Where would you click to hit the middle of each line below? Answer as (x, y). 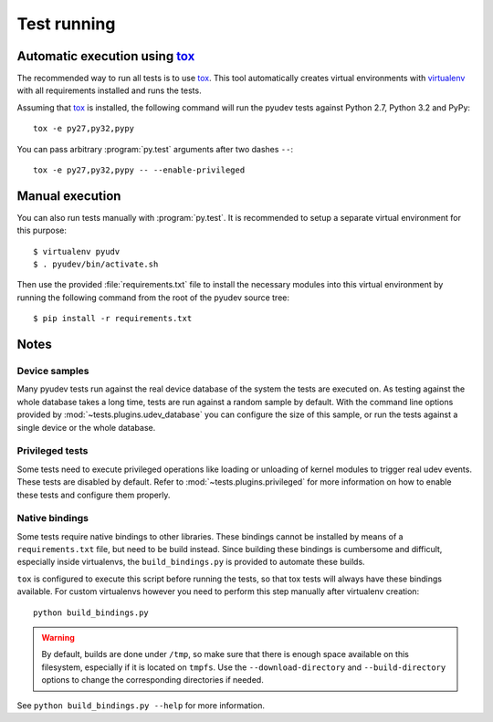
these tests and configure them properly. (94, 495)
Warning (58, 638)
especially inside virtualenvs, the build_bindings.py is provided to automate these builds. (191, 562)
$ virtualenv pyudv (77, 251)
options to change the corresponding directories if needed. (152, 680)
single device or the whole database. (86, 427)
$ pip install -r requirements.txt (113, 319)
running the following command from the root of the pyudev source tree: (153, 298)
